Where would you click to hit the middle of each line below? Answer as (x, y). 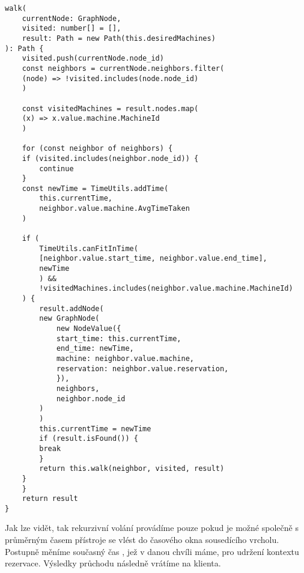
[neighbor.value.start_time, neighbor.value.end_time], (153, 259)
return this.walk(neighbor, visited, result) (132, 469)
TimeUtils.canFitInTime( (89, 248)
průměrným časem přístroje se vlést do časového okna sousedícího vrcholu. (142, 540)
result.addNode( (71, 308)
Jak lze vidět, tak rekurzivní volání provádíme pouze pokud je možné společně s (152, 528)
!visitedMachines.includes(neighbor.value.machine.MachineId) (166, 289)
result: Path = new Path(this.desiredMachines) (119, 38)
